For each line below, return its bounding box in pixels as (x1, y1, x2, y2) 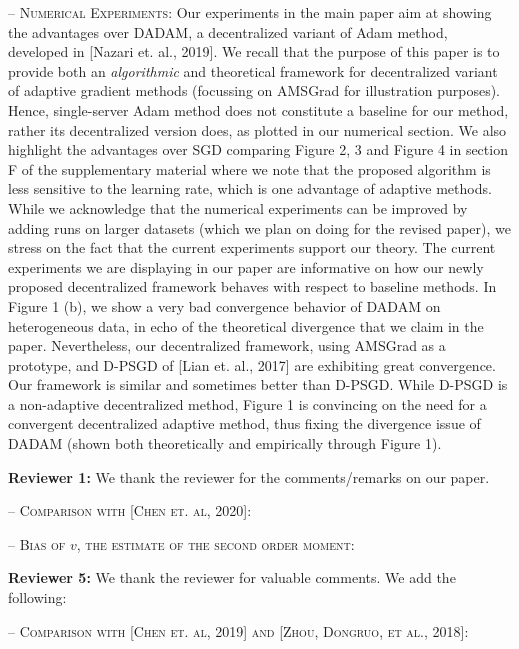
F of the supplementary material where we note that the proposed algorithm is (8, 158, 491, 179)
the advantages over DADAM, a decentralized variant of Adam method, (8, 21, 448, 42)
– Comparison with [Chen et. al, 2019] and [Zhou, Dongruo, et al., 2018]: (8, 620, 469, 641)
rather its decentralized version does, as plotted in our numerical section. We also (8, 119, 507, 140)
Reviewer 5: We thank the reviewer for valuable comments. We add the (8, 567, 456, 588)
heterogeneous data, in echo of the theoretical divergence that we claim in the (8, 315, 484, 336)
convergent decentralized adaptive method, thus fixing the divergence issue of (8, 413, 481, 434)
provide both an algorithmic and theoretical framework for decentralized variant (8, 60, 498, 81)
